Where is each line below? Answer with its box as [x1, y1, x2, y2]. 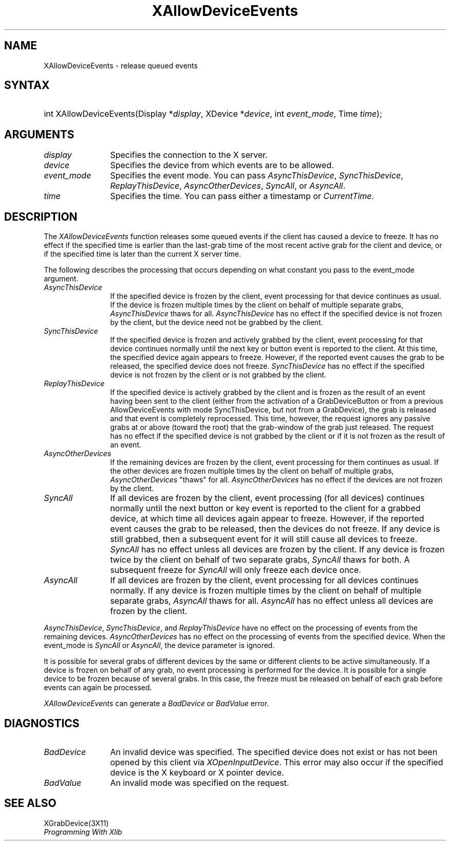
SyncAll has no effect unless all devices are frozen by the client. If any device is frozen [110, 544, 445, 555]
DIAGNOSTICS [4, 716, 80, 730]
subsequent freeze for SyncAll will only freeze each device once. [110, 565, 361, 576]
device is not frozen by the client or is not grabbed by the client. [110, 370, 327, 380]
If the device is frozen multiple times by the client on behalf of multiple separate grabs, [110, 300, 403, 310]
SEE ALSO [4, 797, 57, 810]
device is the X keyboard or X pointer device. [110, 767, 284, 778]
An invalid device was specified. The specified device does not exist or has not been [110, 746, 438, 757]
